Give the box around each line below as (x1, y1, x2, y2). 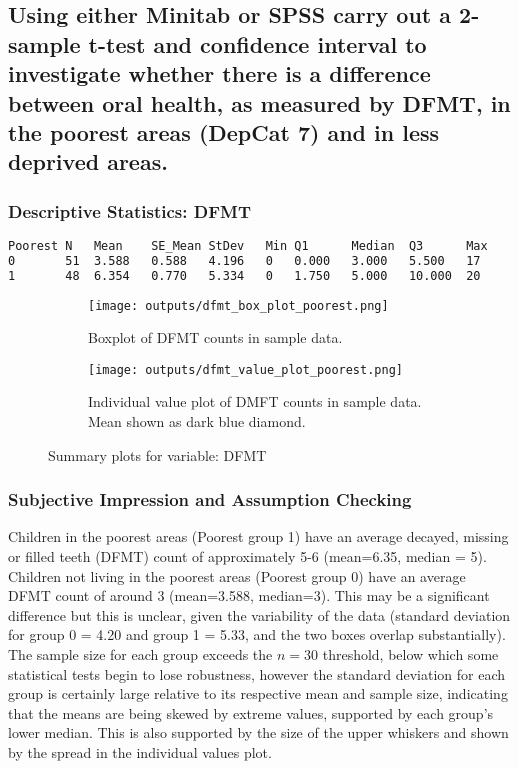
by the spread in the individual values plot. (8, 742, 272, 763)
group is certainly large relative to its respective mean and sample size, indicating (8, 683, 508, 704)
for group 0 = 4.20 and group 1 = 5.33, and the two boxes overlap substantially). (8, 624, 506, 645)
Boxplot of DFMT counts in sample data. (88, 327, 343, 348)
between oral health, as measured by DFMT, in (8, 87, 511, 118)
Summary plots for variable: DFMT (48, 444, 267, 465)
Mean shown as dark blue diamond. (88, 411, 306, 432)
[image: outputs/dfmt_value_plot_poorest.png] (88, 362, 403, 377)
